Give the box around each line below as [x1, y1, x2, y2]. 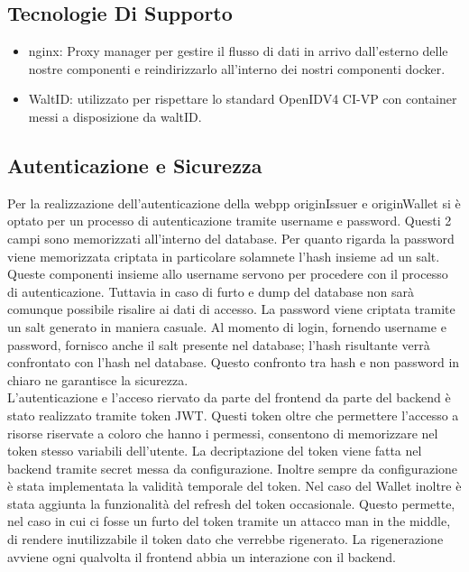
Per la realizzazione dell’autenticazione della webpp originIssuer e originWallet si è [7, 193, 461, 212]
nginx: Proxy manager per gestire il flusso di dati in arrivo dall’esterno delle [28, 42, 448, 60]
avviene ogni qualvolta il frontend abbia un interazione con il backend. [7, 547, 397, 566]
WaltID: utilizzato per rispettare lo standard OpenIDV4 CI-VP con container [28, 89, 457, 108]
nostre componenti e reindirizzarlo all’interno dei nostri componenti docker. [28, 59, 446, 78]
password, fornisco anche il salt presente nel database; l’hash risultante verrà [7, 335, 430, 354]
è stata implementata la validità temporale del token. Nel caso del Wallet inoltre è [7, 476, 462, 495]
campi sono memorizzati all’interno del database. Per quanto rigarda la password [7, 228, 455, 247]
